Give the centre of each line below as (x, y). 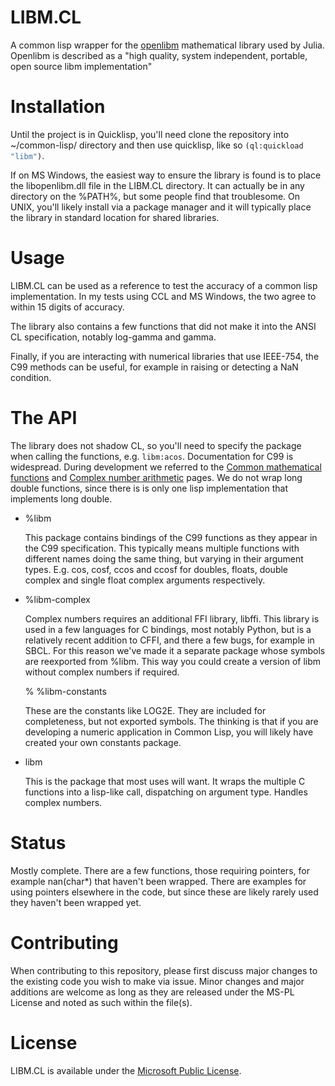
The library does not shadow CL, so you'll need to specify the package (156, 445)
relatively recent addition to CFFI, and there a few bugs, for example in (169, 640)
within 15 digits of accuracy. (67, 307)
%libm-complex (57, 599)
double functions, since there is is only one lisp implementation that (149, 488)
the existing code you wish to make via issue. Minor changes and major (157, 981)
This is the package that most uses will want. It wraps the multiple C (165, 781)
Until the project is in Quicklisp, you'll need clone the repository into (150, 134)
